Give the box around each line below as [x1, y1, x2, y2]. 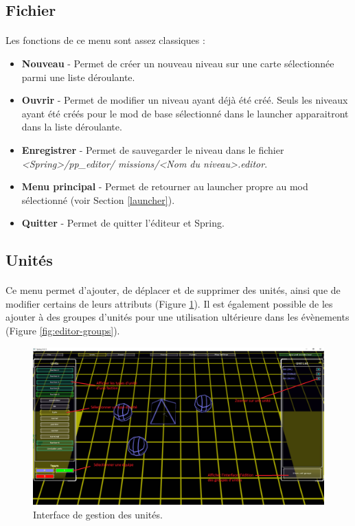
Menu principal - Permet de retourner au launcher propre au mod [21, 179, 308, 194]
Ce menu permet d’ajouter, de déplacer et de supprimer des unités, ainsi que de [5, 283, 341, 297]
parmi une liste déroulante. [21, 69, 135, 84]
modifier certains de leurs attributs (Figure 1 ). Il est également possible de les [5, 296, 333, 310]
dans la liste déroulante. [21, 119, 122, 134]
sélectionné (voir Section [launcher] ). [21, 192, 175, 207]
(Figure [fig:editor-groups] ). [5, 323, 120, 338]
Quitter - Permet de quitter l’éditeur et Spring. [21, 216, 225, 230]
